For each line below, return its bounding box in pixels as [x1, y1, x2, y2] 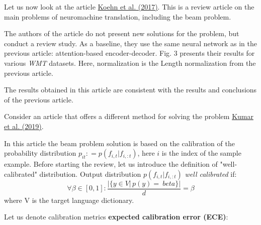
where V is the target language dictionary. [4, 194, 134, 205]
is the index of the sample [161, 148, 241, 158]
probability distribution [4, 148, 76, 158]
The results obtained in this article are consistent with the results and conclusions [4, 84, 257, 95]
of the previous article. [4, 94, 73, 104]
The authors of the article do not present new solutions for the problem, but [4, 28, 239, 39]
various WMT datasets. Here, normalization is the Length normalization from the [4, 57, 256, 68]
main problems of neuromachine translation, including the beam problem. [4, 11, 231, 22]
